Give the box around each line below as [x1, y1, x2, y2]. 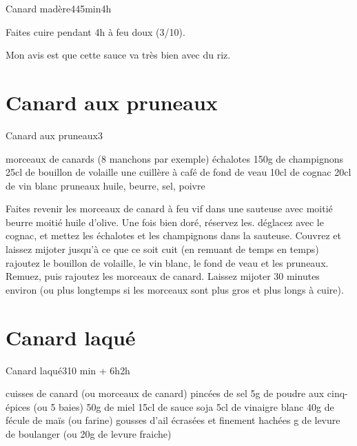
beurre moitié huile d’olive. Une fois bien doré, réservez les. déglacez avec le [6, 214, 324, 229]
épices [6, 399, 30, 414]
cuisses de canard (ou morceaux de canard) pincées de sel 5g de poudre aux [6, 386, 325, 401]
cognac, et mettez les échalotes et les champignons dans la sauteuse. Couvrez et [6, 228, 341, 243]
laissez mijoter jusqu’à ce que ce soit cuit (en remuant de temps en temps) [6, 242, 319, 256]
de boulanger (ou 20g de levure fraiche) [6, 426, 172, 440]
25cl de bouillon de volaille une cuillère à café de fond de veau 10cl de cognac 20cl [6, 165, 351, 179]
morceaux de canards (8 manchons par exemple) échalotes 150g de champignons [6, 151, 343, 165]
